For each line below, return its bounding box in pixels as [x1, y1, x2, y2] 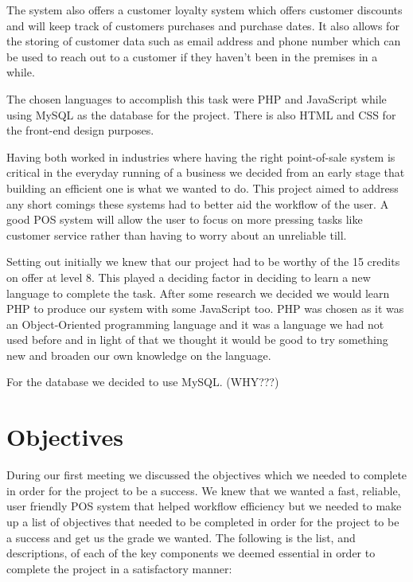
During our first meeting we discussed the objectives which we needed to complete [6, 467, 407, 483]
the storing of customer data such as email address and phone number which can [6, 33, 401, 49]
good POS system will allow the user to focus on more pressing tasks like [6, 211, 363, 228]
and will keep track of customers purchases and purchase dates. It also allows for [6, 17, 399, 33]
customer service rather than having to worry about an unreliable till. [6, 226, 347, 243]
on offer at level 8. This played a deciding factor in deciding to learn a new [6, 268, 371, 285]
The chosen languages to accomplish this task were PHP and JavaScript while [6, 90, 387, 107]
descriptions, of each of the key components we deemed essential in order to [6, 545, 376, 561]
